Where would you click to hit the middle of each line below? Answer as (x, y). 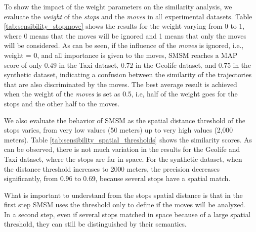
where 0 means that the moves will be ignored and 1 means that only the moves (125, 35)
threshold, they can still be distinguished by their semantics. (95, 224)
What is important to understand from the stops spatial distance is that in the (123, 195)
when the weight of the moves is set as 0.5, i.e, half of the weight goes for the (121, 94)
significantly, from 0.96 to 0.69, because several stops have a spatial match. (117, 178)
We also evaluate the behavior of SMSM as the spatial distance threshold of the (125, 120)
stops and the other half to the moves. (62, 103)
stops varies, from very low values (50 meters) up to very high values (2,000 (118, 130)
